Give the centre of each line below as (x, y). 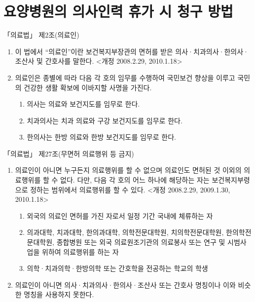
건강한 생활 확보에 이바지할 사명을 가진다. (88, 87)
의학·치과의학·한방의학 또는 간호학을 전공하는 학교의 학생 (117, 268)
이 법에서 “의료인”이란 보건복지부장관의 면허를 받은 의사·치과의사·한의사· (132, 51)
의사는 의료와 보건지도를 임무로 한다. (83, 104)
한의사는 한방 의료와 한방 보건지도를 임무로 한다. (101, 137)
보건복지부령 (231, 180)
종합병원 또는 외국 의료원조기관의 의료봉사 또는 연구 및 (141, 242)
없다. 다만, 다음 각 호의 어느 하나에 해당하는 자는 (135, 180)
